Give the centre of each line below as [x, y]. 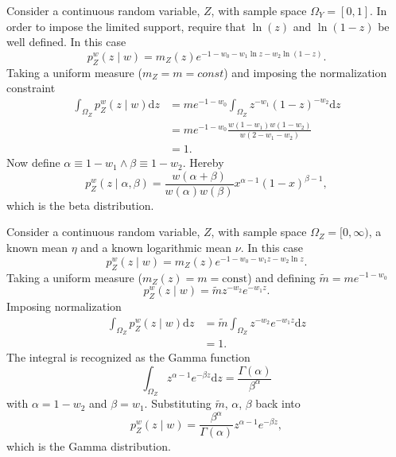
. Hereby [203, 163]
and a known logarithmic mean [156, 248]
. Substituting [178, 403]
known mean [37, 248]
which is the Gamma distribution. [89, 446]
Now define [33, 163]
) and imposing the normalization [305, 72]
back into [278, 403]
